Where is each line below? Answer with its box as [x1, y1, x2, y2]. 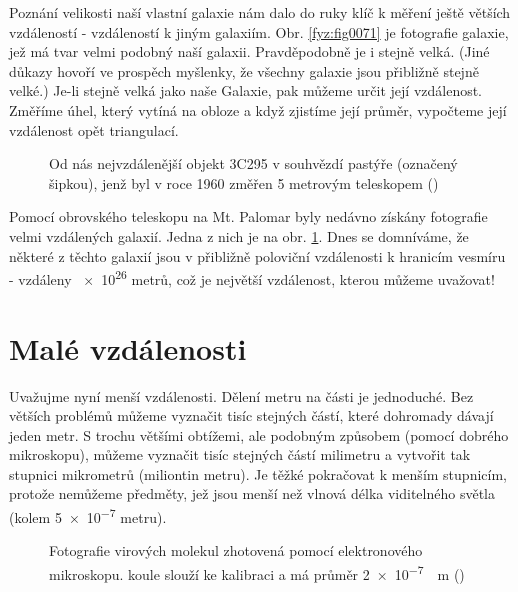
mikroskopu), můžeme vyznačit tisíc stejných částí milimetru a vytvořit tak [9, 444, 471, 465]
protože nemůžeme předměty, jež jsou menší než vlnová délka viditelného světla [9, 483, 495, 504]
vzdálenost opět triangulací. [9, 119, 179, 140]
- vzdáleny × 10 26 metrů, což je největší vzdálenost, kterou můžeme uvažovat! [9, 266, 495, 289]
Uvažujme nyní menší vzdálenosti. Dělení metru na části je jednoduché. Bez [9, 385, 474, 406]
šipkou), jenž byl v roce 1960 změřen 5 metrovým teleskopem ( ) [49, 172, 439, 193]
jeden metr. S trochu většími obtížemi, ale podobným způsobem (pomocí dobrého [9, 424, 509, 445]
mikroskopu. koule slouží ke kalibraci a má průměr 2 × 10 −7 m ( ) [49, 560, 465, 584]
